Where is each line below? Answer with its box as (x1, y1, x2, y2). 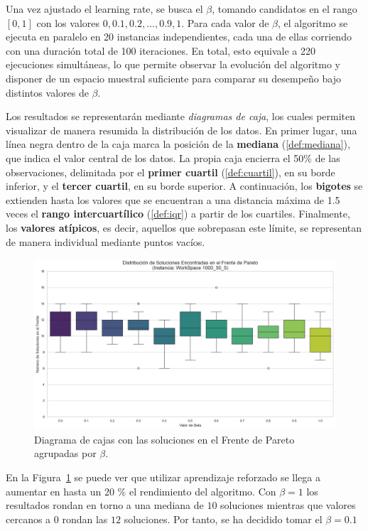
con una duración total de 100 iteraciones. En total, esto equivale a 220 (6, 43, 315, 58)
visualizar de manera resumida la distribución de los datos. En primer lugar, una (6, 122, 357, 137)
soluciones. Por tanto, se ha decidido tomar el (124, 511, 323, 526)
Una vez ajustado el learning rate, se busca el (6, 1, 203, 16)
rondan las (62, 511, 108, 526)
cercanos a (6, 511, 51, 526)
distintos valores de (6, 85, 89, 100)
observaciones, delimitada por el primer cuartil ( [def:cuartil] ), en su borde (6, 164, 335, 179)
